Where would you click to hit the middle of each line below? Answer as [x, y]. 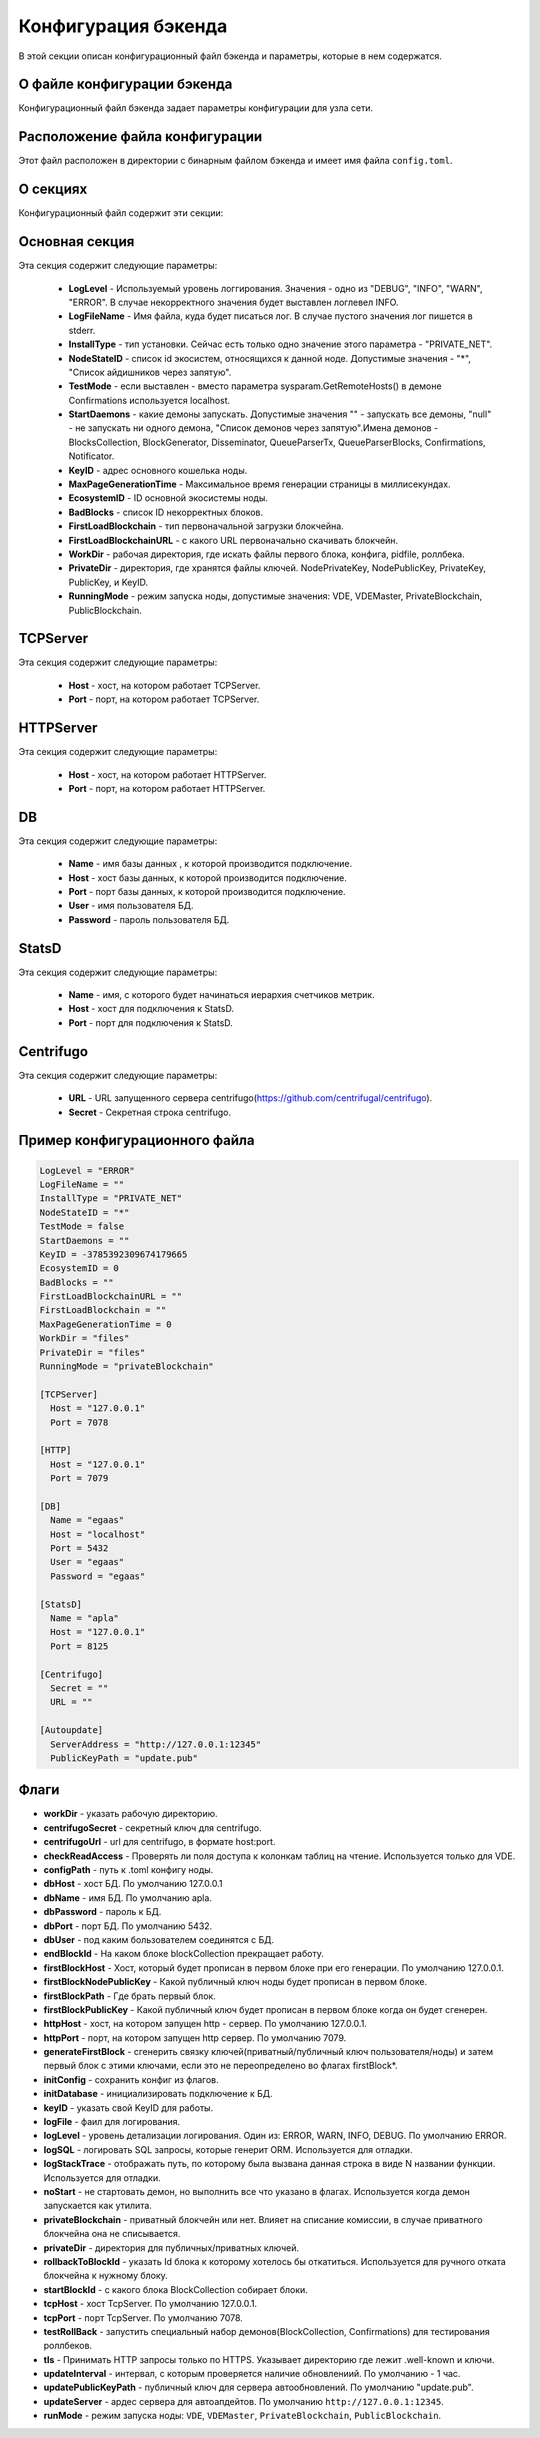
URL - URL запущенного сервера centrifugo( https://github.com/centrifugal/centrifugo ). [250, 1098]
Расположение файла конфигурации [140, 136]
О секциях [53, 189]
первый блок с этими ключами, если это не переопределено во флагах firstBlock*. [221, 2066]
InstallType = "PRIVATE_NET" [111, 1198]
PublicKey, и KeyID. [108, 582]
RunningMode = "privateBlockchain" [126, 1366]
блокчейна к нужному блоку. [106, 2276]
